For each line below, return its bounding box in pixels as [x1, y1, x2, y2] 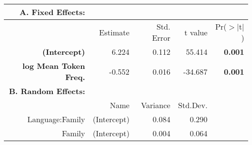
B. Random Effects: [9, 85, 85, 97]
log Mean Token [22, 60, 85, 71]
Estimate [99, 26, 130, 38]
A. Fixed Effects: [19, 6, 85, 17]
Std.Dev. [178, 99, 208, 111]
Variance [141, 99, 171, 111]
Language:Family [27, 113, 85, 125]
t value [184, 26, 208, 38]
